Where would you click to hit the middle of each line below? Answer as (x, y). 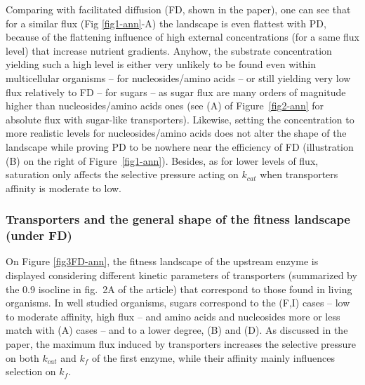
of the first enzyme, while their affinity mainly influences (213, 357)
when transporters (299, 174)
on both (22, 357)
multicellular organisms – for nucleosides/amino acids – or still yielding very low (178, 77)
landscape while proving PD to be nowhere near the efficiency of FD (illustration (180, 146)
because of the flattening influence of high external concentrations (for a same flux (182, 37)
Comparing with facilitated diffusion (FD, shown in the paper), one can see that (178, 9)
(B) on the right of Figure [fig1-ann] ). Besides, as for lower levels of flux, (162, 160)
